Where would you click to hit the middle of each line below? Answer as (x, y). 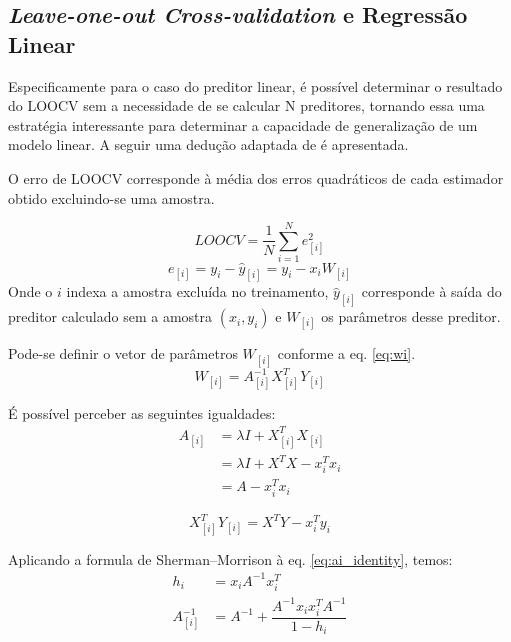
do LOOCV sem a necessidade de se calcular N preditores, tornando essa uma (246, 105)
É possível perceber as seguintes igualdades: (142, 412)
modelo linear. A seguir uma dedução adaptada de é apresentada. (208, 144)
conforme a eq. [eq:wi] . (346, 353)
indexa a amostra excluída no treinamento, (197, 291)
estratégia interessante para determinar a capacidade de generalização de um (243, 124)
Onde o (30, 291)
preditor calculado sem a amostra (110, 316)
